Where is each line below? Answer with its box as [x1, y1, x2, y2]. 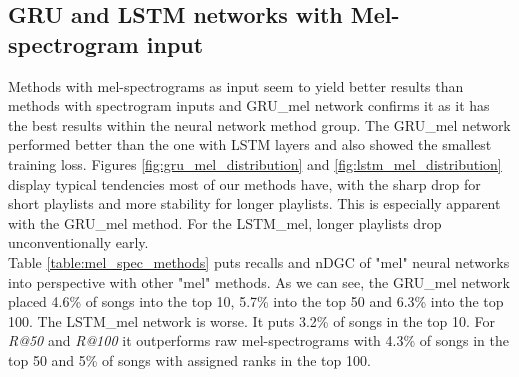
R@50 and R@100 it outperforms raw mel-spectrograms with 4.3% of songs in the [8, 330, 509, 351]
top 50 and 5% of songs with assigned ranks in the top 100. [8, 349, 371, 370]
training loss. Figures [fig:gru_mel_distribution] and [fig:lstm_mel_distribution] [8, 153, 502, 174]
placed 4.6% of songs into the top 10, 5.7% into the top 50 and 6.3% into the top [8, 291, 504, 312]
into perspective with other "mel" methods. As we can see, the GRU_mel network [8, 271, 510, 292]
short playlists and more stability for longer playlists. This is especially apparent [8, 193, 501, 214]
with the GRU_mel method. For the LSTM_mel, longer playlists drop [8, 212, 442, 233]
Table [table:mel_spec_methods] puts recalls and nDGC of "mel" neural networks [8, 251, 510, 272]
